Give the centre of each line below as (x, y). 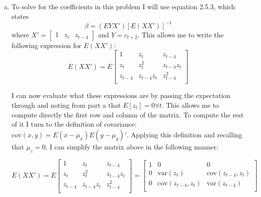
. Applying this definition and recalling (184, 134)
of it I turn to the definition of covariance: (74, 124)
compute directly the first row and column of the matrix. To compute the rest (128, 114)
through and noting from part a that (66, 105)
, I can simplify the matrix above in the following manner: (132, 146)
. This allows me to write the (180, 34)
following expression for (46, 45)
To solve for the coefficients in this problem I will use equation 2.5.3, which (123, 6)
